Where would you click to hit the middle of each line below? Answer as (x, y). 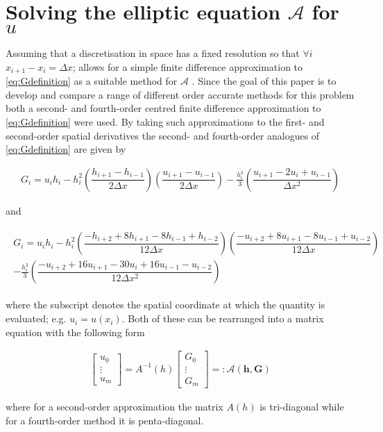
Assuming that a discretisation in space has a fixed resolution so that (153, 53)
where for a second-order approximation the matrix (114, 407)
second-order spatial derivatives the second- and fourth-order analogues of (163, 135)
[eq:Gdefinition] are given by (66, 149)
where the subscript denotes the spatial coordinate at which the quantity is (165, 305)
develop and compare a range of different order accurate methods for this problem (180, 94)
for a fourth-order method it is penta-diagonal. (105, 420)
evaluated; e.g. (36, 318)
